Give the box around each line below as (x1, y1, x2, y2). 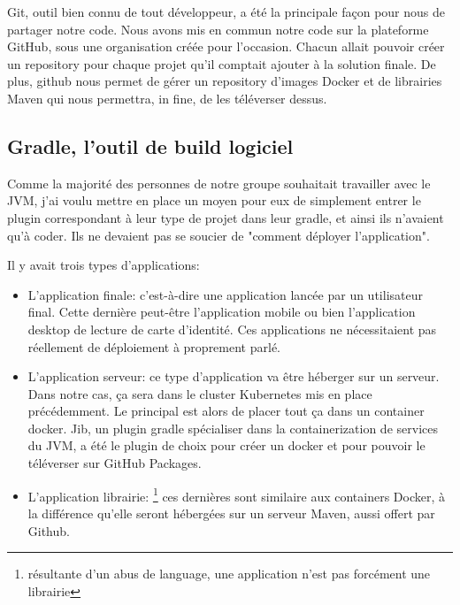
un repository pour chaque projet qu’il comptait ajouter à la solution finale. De (7, 54, 436, 73)
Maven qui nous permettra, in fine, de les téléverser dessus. (7, 88, 327, 107)
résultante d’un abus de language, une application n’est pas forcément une (27, 564, 431, 583)
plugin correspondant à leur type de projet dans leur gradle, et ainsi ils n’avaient (7, 208, 444, 226)
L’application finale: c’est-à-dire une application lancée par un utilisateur (27, 285, 423, 303)
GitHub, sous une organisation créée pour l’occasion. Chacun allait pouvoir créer (7, 37, 445, 56)
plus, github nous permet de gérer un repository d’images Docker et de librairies (7, 72, 442, 90)
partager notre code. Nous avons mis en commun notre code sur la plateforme (7, 19, 429, 38)
